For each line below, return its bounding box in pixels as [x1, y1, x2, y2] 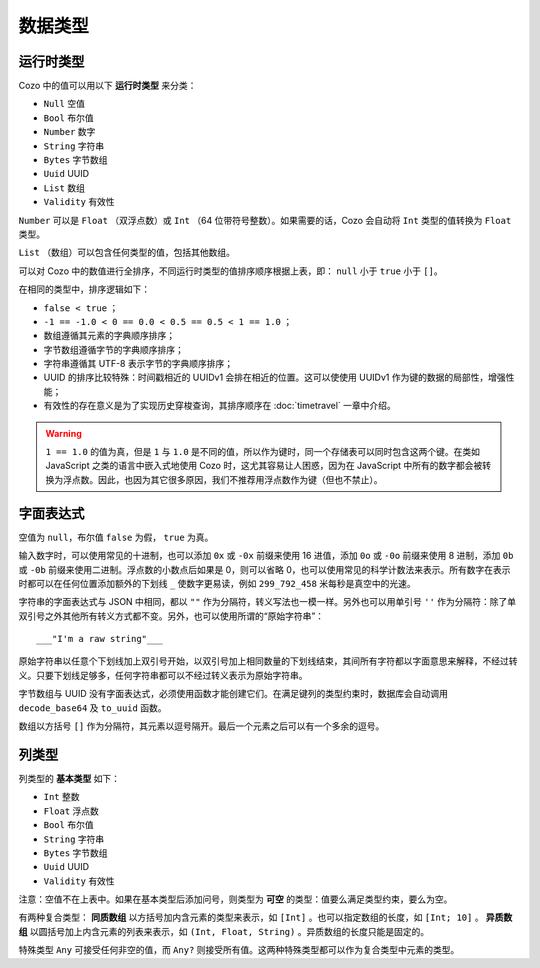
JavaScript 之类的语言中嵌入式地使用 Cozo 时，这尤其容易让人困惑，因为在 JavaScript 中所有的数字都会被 [45, 460, 483, 472]
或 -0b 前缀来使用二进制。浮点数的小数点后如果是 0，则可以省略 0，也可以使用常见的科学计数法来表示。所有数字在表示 [18, 563, 511, 575]
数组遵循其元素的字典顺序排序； [43, 330, 175, 342]
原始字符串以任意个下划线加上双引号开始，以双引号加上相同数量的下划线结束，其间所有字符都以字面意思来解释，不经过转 [18, 655, 518, 667]
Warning [45, 427, 82, 439]
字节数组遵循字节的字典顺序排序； [43, 343, 184, 355]
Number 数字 [43, 126, 96, 138]
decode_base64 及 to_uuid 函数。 [18, 701, 167, 714]
